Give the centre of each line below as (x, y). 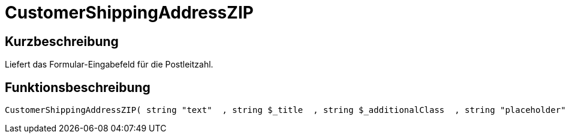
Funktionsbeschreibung (78, 87)
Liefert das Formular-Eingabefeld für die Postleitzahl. (109, 65)
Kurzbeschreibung (62, 41)
